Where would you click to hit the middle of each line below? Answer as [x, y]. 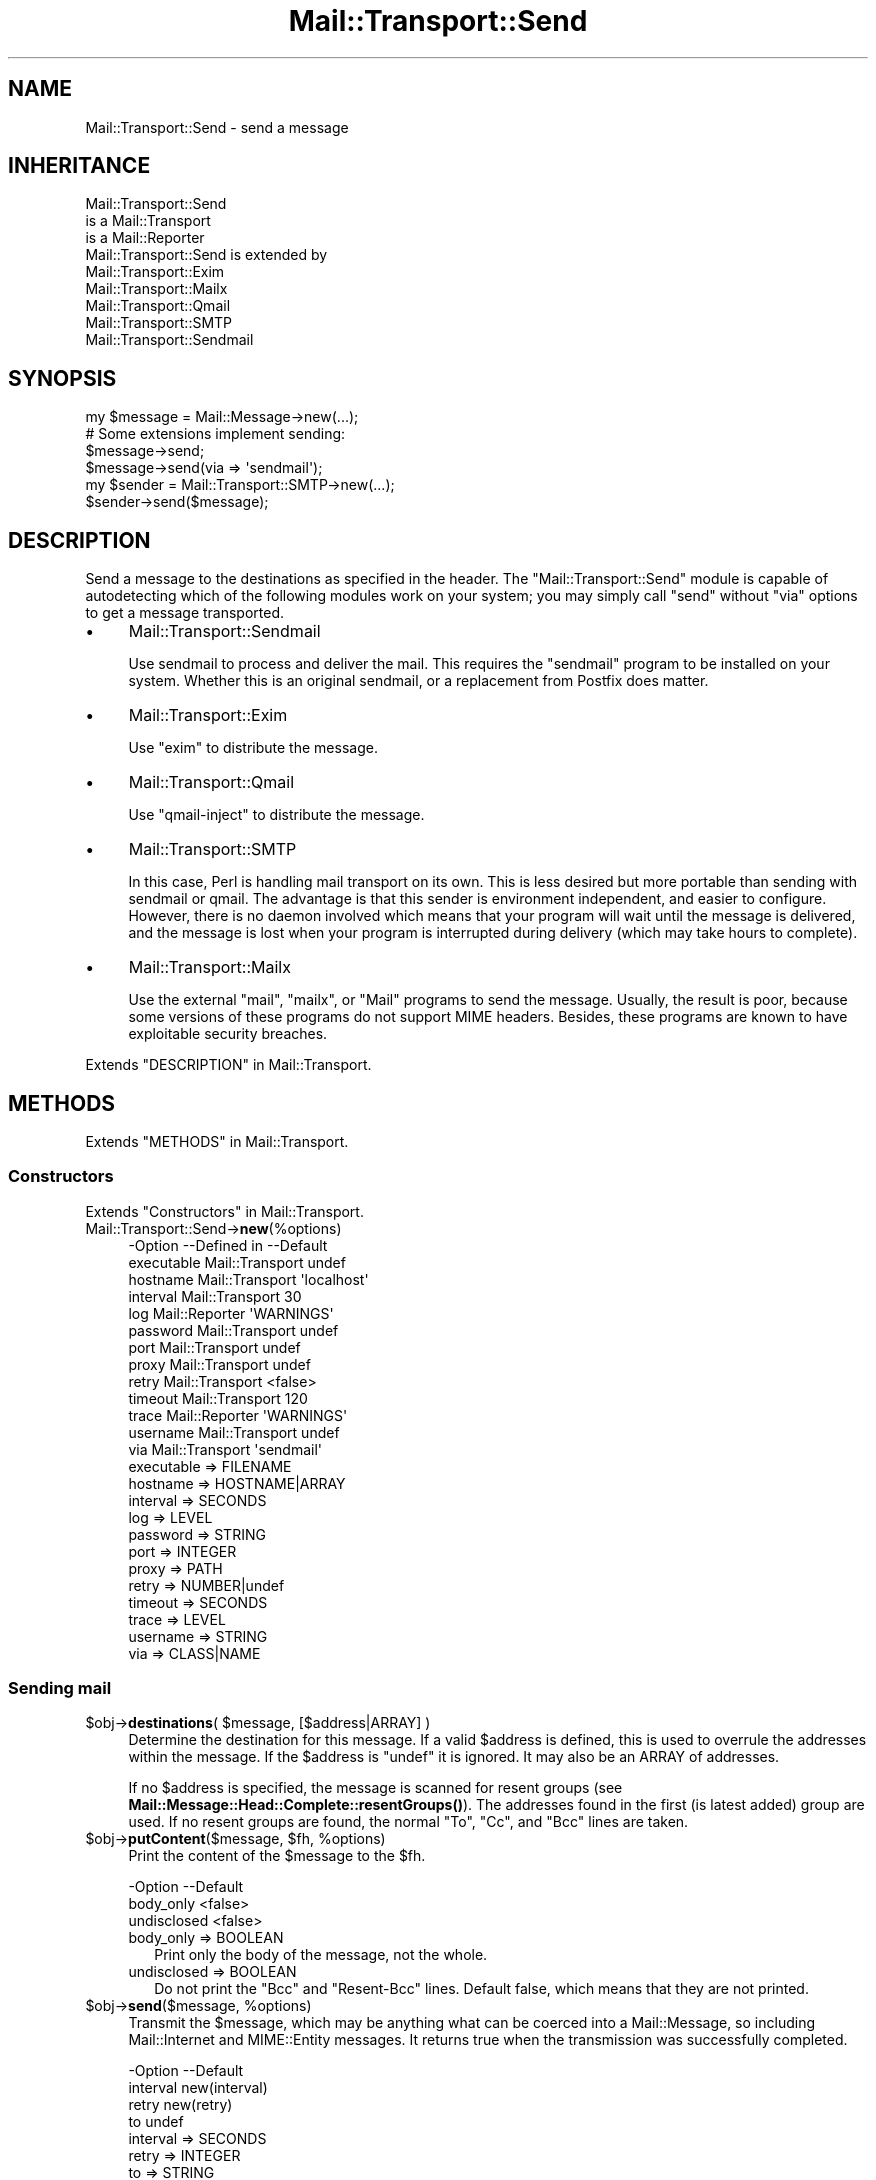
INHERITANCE [79, 166]
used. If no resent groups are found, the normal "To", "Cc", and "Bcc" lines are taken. [408, 1822]
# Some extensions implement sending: [215, 434]
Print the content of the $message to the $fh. [277, 1856]
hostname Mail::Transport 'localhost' [248, 1279]
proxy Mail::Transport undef [219, 1364]
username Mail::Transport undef [234, 1432]
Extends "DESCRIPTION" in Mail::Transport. [228, 1065]
